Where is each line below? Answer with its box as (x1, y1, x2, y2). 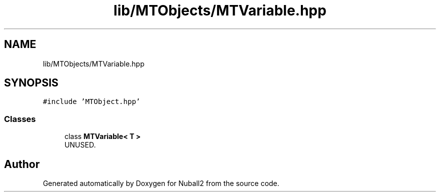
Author (4, 157, 40, 170)
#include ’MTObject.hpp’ (43, 97, 141, 106)
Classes (4, 113, 36, 124)
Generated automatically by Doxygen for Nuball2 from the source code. (43, 179, 280, 188)
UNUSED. (64, 140, 96, 149)
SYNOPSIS (4, 76, 59, 89)
